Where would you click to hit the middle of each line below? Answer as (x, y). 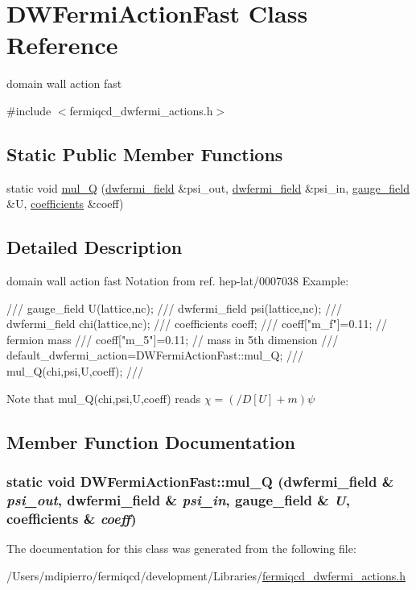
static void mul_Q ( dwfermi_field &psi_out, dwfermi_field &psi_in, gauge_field (208, 187)
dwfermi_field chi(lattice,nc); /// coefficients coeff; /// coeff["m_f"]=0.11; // (197, 324)
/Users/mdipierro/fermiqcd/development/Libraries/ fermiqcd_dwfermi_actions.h (206, 575)
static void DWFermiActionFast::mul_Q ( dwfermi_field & (200, 481)
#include (29, 110)
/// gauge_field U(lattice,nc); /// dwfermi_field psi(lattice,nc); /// (175, 307)
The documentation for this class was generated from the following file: (181, 548)
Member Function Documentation (151, 441)
